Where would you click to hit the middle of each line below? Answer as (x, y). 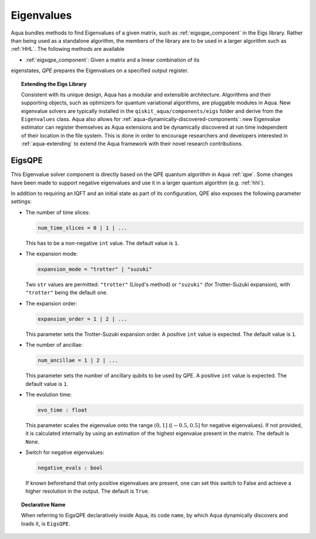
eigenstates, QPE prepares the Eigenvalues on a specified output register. (100, 71)
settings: (21, 201)
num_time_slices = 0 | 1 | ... (83, 228)
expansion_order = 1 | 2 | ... (83, 319)
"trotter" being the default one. (67, 293)
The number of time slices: (58, 212)
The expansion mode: (52, 254)
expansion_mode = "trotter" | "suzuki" (95, 269)
